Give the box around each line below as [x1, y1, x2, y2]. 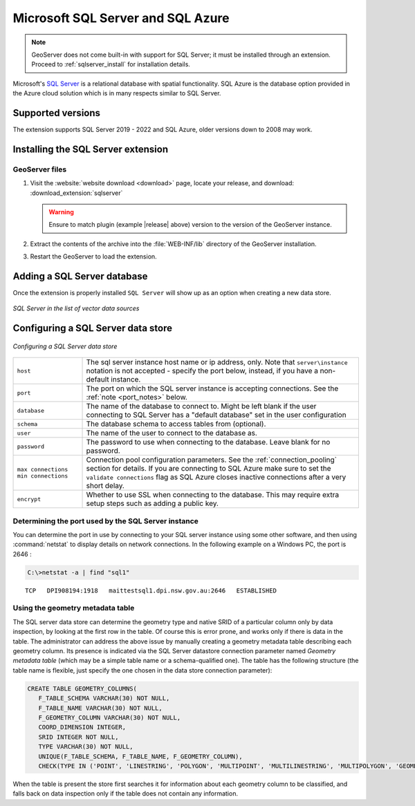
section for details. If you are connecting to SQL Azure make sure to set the [86, 464, 331, 474]
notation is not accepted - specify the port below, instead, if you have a [86, 366, 318, 376]
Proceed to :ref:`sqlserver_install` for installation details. [31, 60, 190, 68]
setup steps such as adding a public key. [86, 498, 219, 508]
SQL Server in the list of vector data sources [12, 304, 140, 312]
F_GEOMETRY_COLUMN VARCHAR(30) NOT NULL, [38, 713, 181, 722]
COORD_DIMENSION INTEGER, [38, 723, 127, 731]
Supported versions [12, 107, 100, 119]
